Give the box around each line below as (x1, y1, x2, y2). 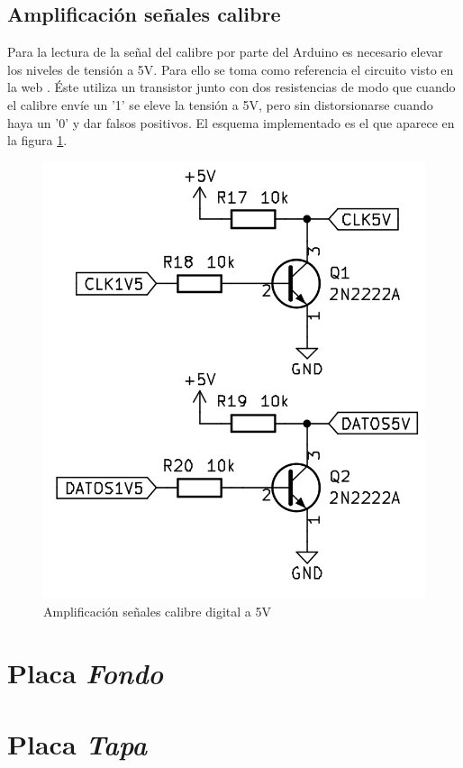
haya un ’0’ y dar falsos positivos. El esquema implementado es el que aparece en (7, 113, 455, 132)
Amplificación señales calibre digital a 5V (43, 601, 271, 620)
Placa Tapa (7, 725, 148, 763)
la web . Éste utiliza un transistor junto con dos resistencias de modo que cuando (7, 78, 456, 96)
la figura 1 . (7, 131, 68, 150)
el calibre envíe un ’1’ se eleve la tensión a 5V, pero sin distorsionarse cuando (7, 95, 433, 114)
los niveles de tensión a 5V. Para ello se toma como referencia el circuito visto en (7, 59, 454, 78)
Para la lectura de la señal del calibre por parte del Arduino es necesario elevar (7, 42, 443, 61)
